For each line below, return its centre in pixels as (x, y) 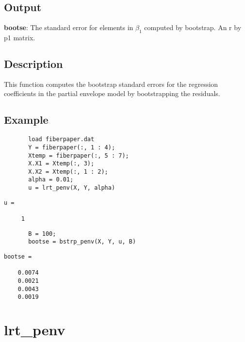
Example (26, 120)
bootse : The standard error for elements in (69, 27)
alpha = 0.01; (51, 180)
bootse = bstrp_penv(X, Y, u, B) (82, 242)
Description (33, 63)
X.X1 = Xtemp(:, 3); (61, 164)
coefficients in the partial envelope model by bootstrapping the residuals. (112, 93)
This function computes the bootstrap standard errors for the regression (111, 84)
